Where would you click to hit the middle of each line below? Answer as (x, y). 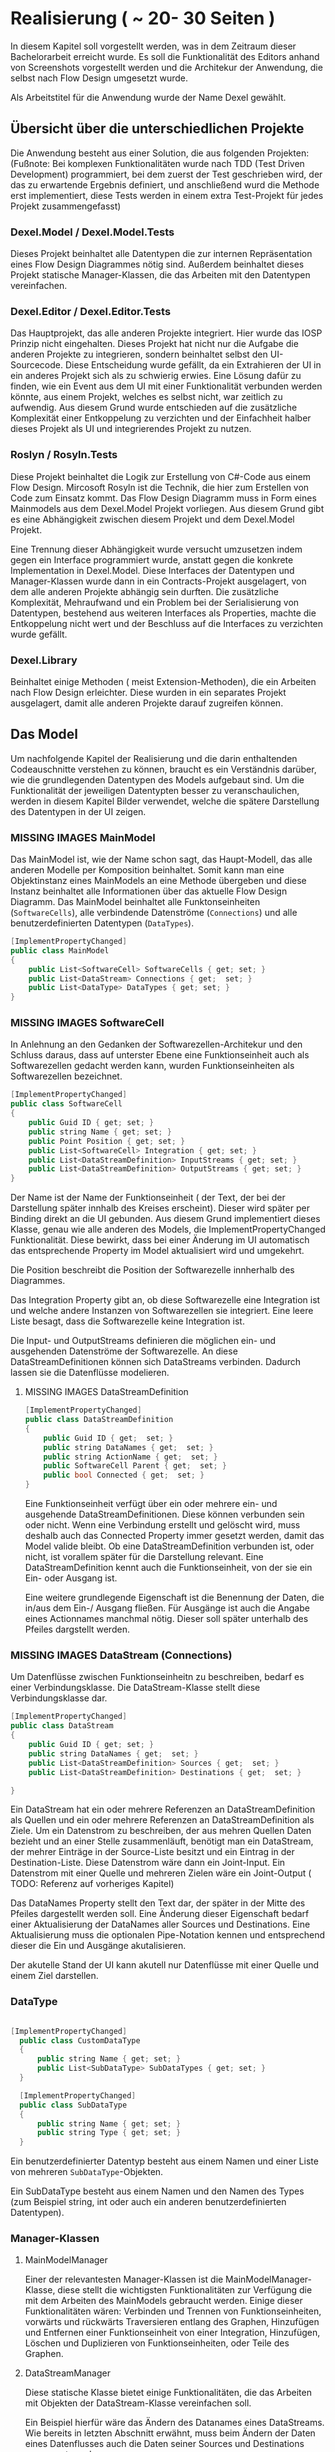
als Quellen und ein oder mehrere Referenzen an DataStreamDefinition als (162, 1820)
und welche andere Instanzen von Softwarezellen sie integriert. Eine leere (162, 1311)
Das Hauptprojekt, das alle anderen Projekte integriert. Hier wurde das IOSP (166, 333)
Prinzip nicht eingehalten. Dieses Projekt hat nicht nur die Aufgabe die (154, 344)
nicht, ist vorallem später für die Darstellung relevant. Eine (144, 1557)
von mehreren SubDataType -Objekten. (87, 2172)
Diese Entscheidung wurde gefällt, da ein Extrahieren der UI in (193, 365)
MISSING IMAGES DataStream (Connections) (121, 1655)
